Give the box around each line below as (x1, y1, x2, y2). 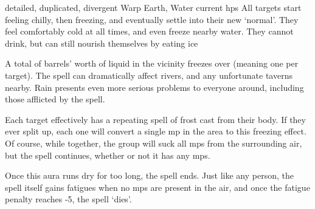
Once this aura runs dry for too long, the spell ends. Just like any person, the (5, 169, 294, 182)
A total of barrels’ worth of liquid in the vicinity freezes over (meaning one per (5, 57, 299, 70)
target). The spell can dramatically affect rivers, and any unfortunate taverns (5, 68, 292, 81)
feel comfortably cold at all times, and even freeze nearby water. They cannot (5, 25, 294, 38)
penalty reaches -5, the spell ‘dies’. (5, 193, 132, 205)
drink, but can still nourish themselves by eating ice (5, 36, 198, 49)
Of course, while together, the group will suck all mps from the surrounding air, (5, 136, 302, 149)
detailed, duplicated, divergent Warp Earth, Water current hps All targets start (5, 1, 302, 13)
